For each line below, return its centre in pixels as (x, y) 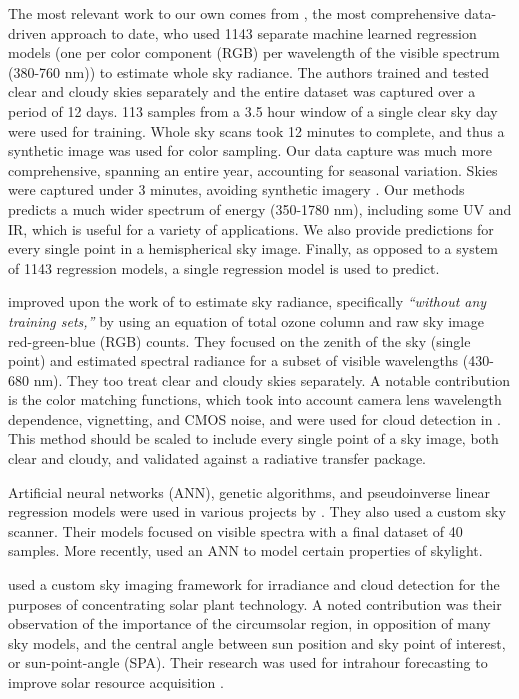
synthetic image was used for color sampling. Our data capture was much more (250, 150)
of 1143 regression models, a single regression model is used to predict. (224, 267)
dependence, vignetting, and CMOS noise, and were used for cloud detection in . (254, 418)
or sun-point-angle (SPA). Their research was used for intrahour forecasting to (248, 662)
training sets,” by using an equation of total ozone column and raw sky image (246, 320)
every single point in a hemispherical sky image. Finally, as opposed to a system (253, 248)
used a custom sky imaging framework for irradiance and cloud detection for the (254, 584)
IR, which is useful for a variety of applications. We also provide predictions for (251, 228)
